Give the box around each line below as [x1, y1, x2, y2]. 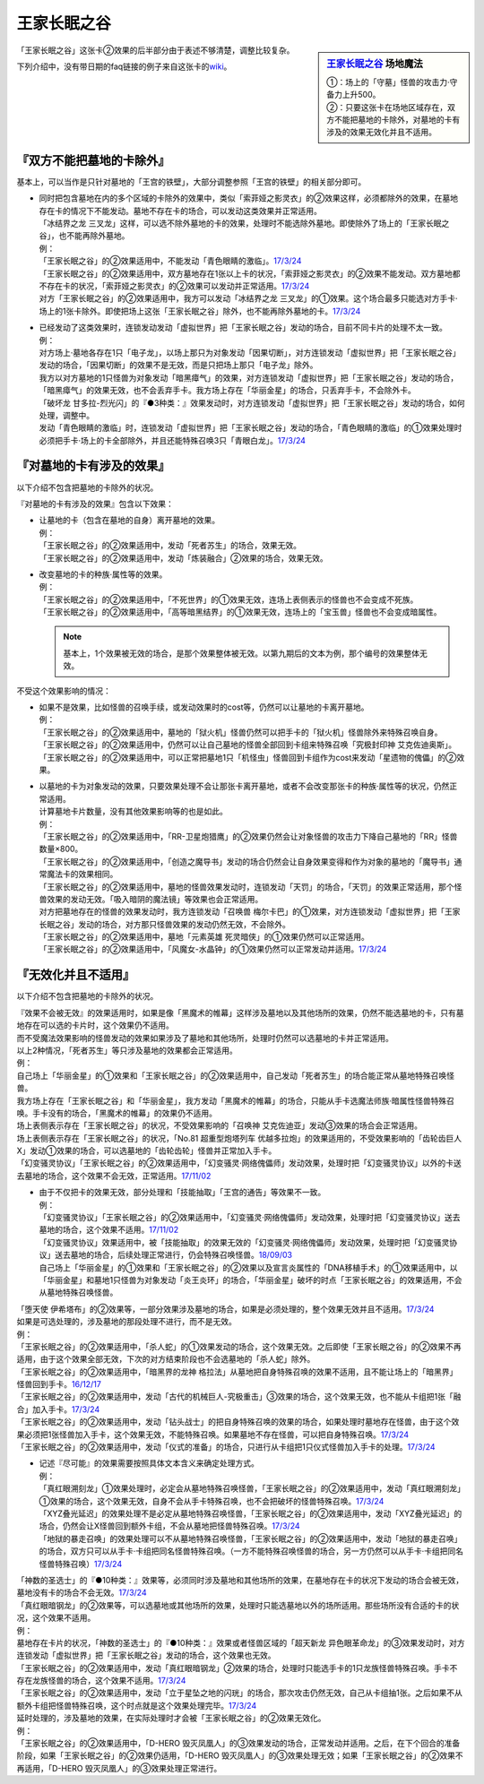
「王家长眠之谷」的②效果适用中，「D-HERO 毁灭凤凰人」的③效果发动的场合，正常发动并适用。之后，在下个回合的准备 [16, 1738, 461, 1749]
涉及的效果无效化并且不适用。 [326, 126, 436, 138]
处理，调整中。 [39, 409, 94, 420]
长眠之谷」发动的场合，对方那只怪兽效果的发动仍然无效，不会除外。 [39, 918, 290, 929]
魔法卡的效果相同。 [46, 869, 118, 880]
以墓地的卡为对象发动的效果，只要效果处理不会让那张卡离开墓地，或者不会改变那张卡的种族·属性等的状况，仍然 [39, 780, 450, 792]
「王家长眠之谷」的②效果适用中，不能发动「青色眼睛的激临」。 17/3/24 [39, 255, 302, 266]
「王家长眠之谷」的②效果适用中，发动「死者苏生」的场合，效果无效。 [39, 540, 302, 551]
